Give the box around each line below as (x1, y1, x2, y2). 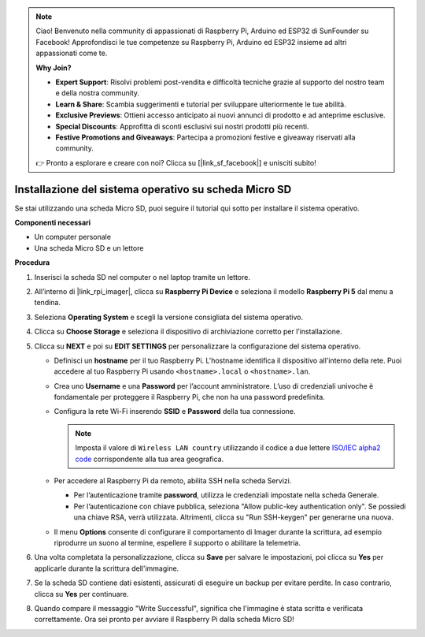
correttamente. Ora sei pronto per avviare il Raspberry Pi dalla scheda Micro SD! (34, 615, 294, 624)
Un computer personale (34, 233, 112, 242)
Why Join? (35, 63, 72, 73)
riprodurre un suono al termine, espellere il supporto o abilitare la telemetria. (54, 538, 301, 547)
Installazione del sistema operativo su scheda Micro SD (14, 182, 292, 196)
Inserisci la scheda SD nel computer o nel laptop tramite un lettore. (34, 272, 251, 281)
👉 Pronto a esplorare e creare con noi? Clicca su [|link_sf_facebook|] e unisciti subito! (35, 158, 316, 167)
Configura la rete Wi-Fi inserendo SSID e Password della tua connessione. (54, 407, 296, 416)
